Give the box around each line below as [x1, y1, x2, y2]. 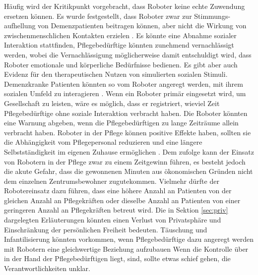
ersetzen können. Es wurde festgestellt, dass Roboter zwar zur [4, 10, 192, 21]
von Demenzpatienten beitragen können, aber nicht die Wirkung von [38, 20, 247, 31]
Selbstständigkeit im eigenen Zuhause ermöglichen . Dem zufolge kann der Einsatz [4, 146, 254, 157]
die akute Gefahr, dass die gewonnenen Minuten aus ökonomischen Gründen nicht [4, 166, 253, 176]
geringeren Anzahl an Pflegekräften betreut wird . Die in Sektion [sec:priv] [4, 205, 228, 215]
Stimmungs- [194, 10, 231, 21]
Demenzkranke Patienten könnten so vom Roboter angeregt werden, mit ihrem [4, 78, 243, 89]
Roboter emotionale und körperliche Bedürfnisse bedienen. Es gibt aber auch [4, 59, 238, 69]
